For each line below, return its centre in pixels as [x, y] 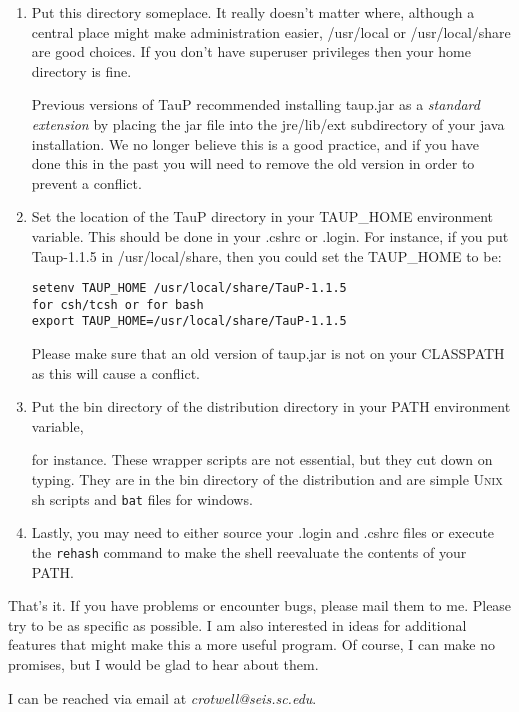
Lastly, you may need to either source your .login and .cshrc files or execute [263, 532]
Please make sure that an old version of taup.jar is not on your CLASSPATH [268, 353]
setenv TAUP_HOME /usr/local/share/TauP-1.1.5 [189, 288]
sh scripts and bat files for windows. [142, 498]
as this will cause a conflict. [116, 372]
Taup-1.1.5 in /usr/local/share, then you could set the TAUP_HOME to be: [266, 255]
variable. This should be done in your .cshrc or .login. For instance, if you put [270, 235]
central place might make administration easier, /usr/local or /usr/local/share [271, 31]
